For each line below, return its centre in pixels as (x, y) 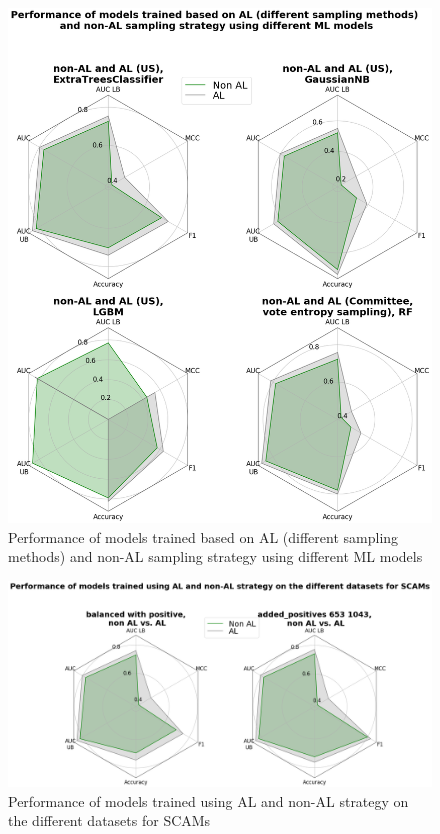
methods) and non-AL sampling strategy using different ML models (215, 556)
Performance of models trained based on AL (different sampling (203, 536)
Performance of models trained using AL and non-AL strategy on (208, 800)
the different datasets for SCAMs (109, 820)
